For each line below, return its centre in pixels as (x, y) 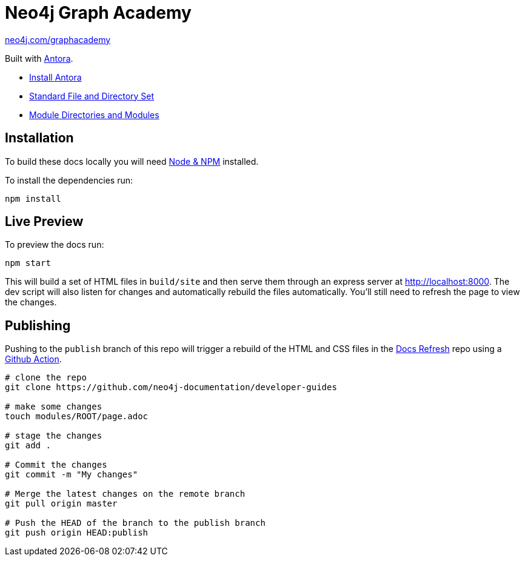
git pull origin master (61, 504)
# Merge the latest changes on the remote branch (125, 494)
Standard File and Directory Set (92, 96)
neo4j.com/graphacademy (58, 39)
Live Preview (44, 222)
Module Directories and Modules (94, 115)
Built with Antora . (39, 58)
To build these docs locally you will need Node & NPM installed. (132, 161)
